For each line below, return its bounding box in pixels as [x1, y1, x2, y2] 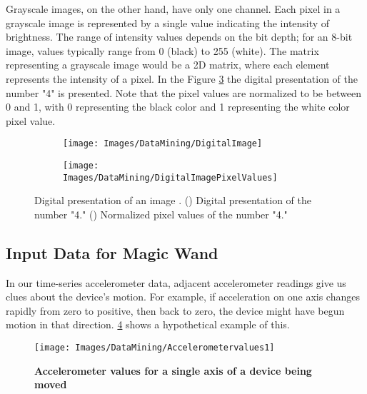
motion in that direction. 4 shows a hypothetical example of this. [6, 317, 290, 332]
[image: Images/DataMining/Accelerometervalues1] [34, 343, 275, 353]
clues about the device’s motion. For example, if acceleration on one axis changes [6, 289, 360, 304]
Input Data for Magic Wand [6, 241, 218, 263]
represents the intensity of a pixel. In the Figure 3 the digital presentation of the [6, 71, 358, 86]
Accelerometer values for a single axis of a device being [34, 363, 312, 378]
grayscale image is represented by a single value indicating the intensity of [6, 15, 330, 30]
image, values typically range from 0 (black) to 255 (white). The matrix [6, 43, 319, 58]
